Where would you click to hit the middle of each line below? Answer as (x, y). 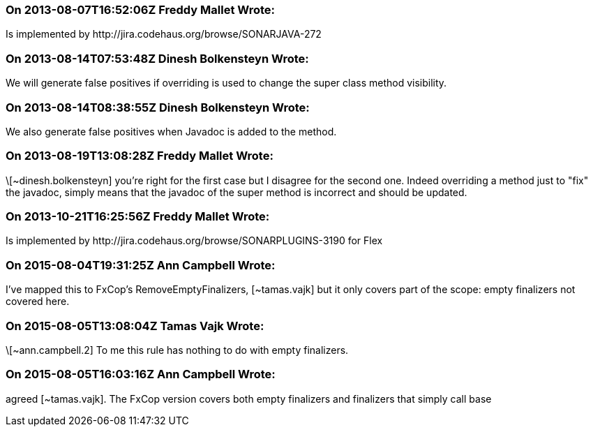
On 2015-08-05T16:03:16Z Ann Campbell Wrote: (141, 374)
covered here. (38, 301)
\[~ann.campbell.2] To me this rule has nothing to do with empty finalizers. (177, 350)
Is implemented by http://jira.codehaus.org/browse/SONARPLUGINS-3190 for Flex (194, 241)
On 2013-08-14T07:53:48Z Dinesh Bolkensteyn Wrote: (157, 58)
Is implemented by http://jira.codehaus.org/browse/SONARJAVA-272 (164, 34)
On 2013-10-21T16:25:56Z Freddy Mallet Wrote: (138, 216)
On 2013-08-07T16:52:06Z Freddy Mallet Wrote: (140, 10)
